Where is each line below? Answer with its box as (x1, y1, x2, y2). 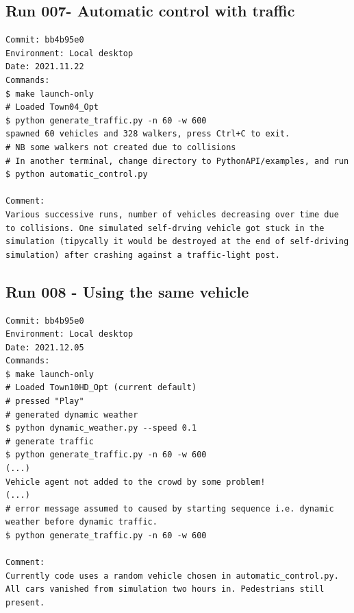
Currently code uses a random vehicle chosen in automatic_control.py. (5, 570, 339, 581)
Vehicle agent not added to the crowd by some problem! (5, 477, 266, 487)
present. (5, 597, 45, 608)
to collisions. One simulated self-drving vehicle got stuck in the (5, 223, 325, 233)
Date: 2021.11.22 (5, 62, 84, 72)
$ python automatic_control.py (5, 169, 148, 180)
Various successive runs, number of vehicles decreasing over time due (5, 209, 339, 219)
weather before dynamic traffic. (5, 517, 157, 527)
